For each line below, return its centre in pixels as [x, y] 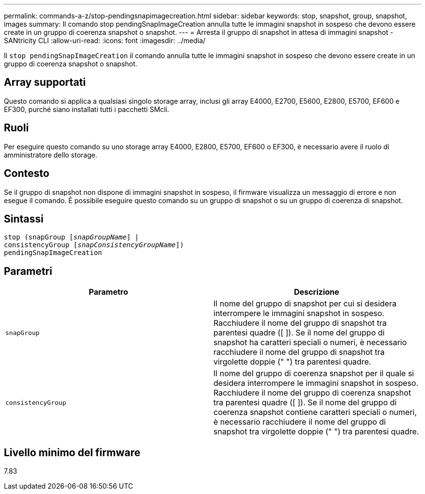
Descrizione [317, 292]
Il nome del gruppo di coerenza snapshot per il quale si [314, 374]
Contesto [27, 174]
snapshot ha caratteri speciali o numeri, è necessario [310, 343]
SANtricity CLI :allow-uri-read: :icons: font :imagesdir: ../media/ [105, 40]
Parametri [28, 271]
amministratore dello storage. [51, 155]
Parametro [108, 292]
